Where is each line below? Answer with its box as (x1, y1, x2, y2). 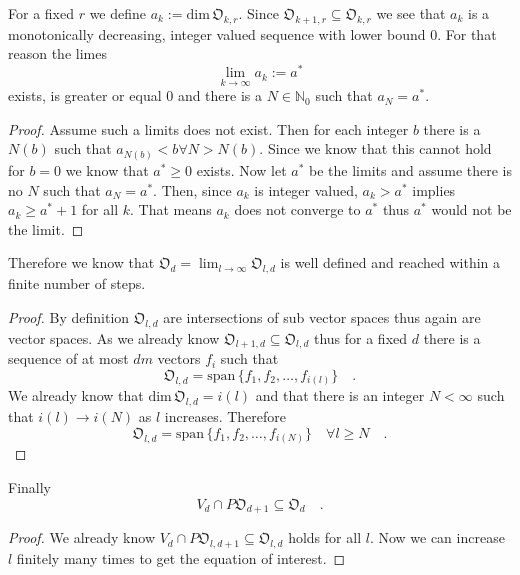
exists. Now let (196, 159, 287, 180)
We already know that (8, 385, 144, 406)
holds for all (288, 527, 362, 548)
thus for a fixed (313, 327, 408, 348)
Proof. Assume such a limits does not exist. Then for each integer (8, 118, 409, 139)
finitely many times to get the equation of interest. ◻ (16, 548, 346, 569)
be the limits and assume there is (309, 159, 512, 180)
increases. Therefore (164, 406, 287, 427)
